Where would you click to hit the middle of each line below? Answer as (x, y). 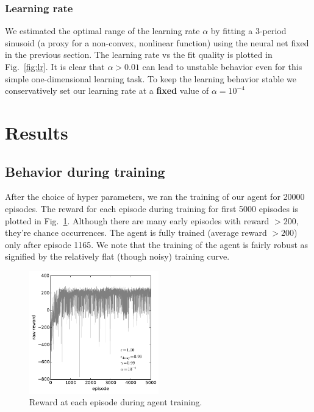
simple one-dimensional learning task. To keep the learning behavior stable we (151, 78)
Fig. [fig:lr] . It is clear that (55, 66)
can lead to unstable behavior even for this (222, 66)
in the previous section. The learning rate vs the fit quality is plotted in (139, 55)
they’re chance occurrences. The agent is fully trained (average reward (136, 233)
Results (37, 132)
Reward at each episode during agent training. (116, 402)
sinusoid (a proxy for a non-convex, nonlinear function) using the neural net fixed (157, 42)
